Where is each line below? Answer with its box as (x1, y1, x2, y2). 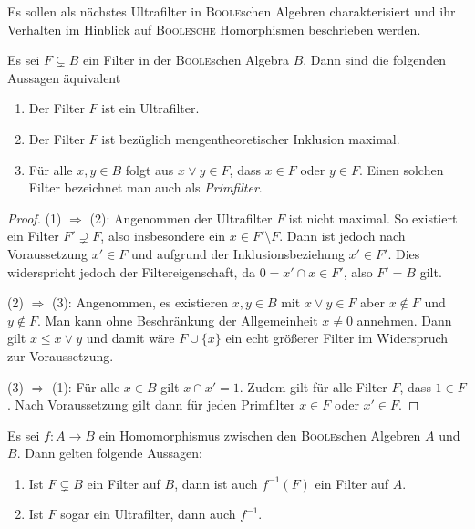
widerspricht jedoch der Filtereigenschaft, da (7, 262, 255, 281)
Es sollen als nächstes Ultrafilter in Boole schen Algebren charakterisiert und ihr (7, 2, 456, 20)
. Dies (387, 244, 420, 263)
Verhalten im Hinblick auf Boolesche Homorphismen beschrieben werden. (7, 19, 421, 38)
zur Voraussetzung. (7, 346, 114, 365)
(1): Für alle (51, 377, 120, 396)
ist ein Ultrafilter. (101, 99, 200, 118)
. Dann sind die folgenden (303, 50, 446, 69)
